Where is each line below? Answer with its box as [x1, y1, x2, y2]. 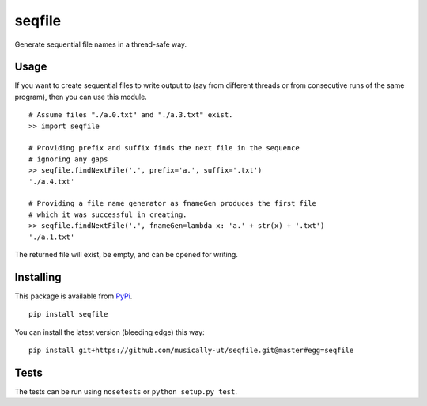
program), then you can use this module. [14, 92, 148, 101]
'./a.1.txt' [28, 232, 75, 241]
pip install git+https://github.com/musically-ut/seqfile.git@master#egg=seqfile [28, 346, 354, 355]
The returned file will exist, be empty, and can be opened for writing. [14, 249, 239, 259]
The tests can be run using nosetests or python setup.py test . [14, 386, 237, 396]
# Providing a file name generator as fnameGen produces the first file [28, 199, 316, 208]
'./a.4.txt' [28, 176, 75, 186]
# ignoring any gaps [28, 154, 108, 164]
